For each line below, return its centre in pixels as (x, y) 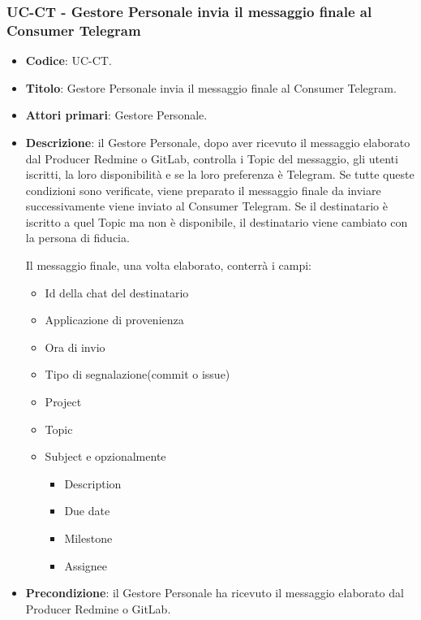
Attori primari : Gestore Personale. (116, 115)
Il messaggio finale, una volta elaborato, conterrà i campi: (169, 265)
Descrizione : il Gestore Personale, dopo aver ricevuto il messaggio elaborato (218, 142)
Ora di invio (75, 347)
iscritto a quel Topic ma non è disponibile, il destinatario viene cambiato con (217, 221)
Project (63, 402)
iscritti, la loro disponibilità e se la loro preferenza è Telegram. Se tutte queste (220, 174)
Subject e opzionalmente (105, 456)
